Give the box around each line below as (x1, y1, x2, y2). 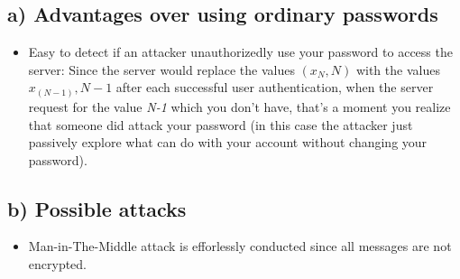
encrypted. (28, 255, 87, 274)
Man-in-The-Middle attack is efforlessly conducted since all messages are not (28, 237, 452, 256)
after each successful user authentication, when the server (115, 78, 434, 97)
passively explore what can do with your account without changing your (28, 133, 428, 152)
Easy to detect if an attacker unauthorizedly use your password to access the (28, 42, 453, 61)
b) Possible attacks (7, 194, 187, 222)
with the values (355, 60, 440, 79)
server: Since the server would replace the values (28, 60, 295, 79)
